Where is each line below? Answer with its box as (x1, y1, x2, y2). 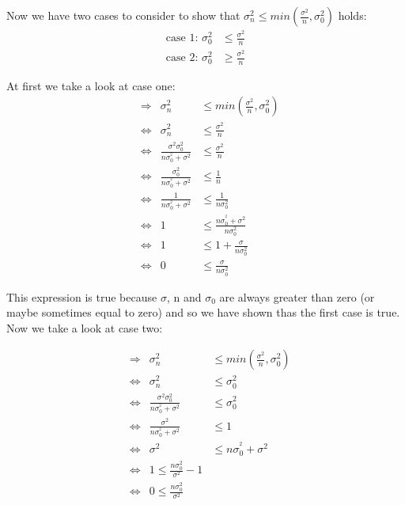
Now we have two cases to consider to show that (6, 7, 240, 23)
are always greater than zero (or (219, 288, 375, 305)
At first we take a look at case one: (6, 77, 176, 93)
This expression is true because (6, 288, 157, 305)
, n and (166, 288, 202, 305)
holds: (338, 7, 367, 23)
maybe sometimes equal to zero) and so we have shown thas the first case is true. (6, 304, 400, 321)
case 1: (165, 32, 199, 44)
